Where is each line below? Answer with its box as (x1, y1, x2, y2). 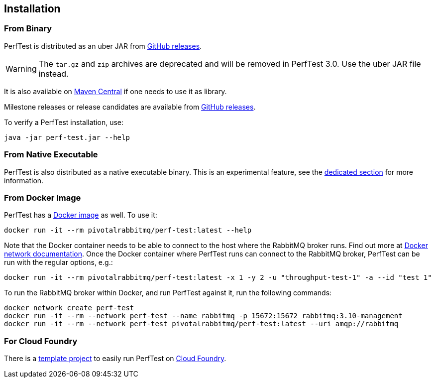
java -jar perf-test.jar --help (4, 133, 130, 141)
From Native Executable (4, 149, 98, 160)
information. (4, 176, 44, 185)
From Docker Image (4, 192, 81, 203)
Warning (5, 63, 37, 74)
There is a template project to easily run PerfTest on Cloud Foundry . (4, 354, 226, 363)
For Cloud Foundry (4, 336, 78, 346)
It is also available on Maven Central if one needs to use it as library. (4, 87, 227, 96)
